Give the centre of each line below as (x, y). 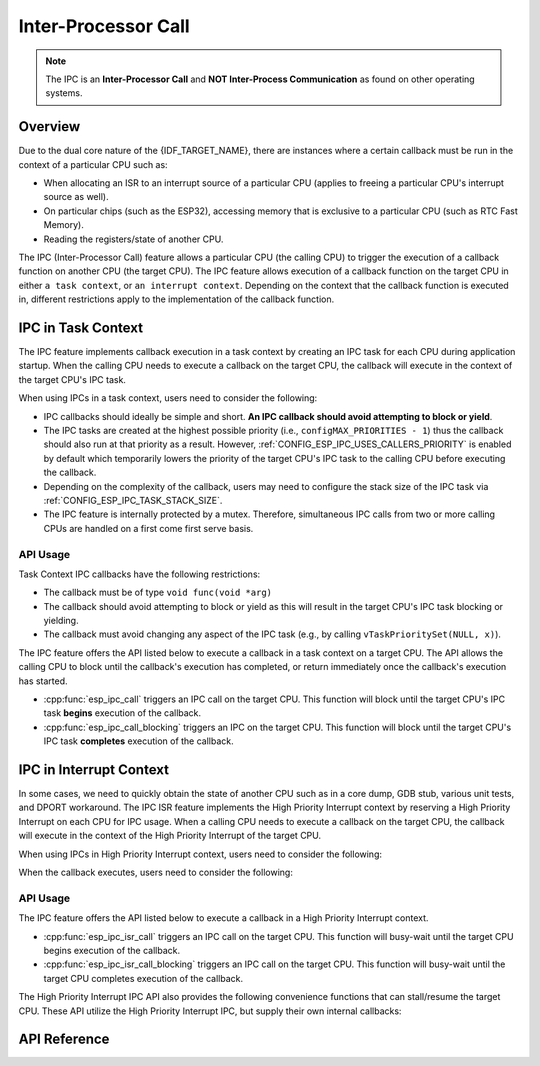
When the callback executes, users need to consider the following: (156, 872)
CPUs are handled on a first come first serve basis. (148, 528)
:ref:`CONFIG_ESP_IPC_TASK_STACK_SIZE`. (133, 500)
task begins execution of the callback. (122, 713)
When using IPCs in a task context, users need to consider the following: (168, 398)
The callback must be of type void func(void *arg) (157, 592)
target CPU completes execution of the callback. (143, 978)
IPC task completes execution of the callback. (138, 741)
